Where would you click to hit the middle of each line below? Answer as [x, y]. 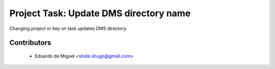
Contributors [30, 43]
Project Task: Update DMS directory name [100, 13]
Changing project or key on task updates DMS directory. [68, 28]
